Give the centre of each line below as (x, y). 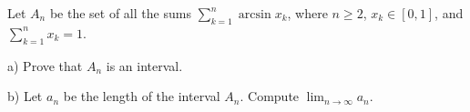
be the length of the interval (142, 96)
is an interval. (144, 65)
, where (307, 13)
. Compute (270, 96)
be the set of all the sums (120, 13)
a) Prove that (45, 65)
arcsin (255, 15)
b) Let (25, 96)
